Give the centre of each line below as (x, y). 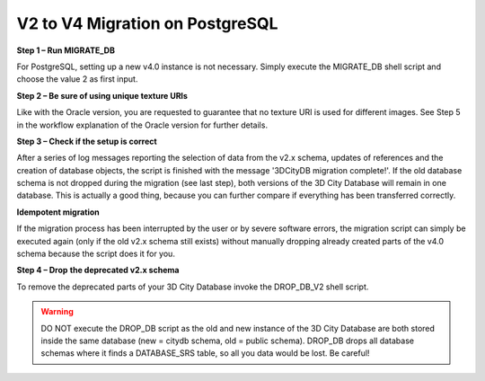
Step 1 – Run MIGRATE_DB (66, 50)
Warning (57, 312)
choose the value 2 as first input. (77, 79)
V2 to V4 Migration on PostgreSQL (147, 23)
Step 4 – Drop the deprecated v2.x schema (98, 270)
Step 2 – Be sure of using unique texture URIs (102, 95)
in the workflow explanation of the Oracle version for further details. (142, 125)
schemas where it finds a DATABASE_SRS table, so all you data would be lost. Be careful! (205, 353)
